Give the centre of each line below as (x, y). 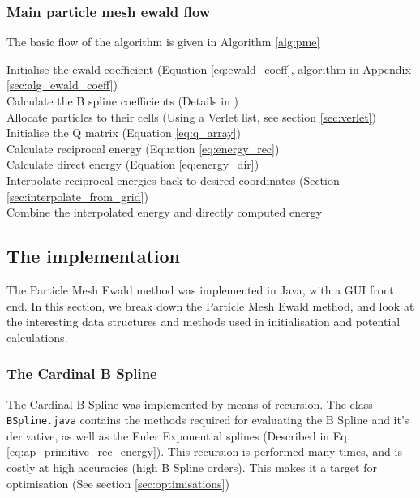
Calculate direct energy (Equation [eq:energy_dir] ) (133, 164)
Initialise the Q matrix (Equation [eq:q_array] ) (124, 133)
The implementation (93, 256)
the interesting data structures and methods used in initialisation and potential (204, 322)
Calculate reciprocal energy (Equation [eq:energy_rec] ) (143, 148)
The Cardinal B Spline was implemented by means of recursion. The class (190, 404)
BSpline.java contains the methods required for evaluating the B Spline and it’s (208, 420)
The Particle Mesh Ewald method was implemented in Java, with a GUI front (200, 289)
